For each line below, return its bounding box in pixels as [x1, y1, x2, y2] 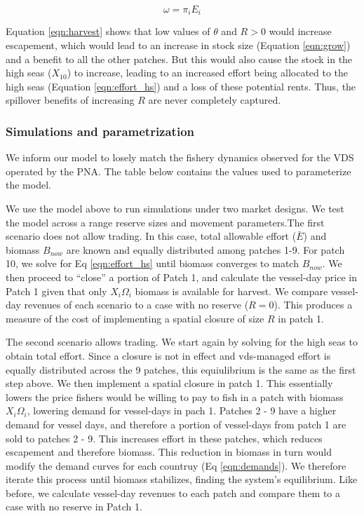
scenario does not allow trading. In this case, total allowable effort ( [6, 229, 297, 243]
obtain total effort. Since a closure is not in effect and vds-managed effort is [6, 348, 331, 362]
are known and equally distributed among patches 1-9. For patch [66, 242, 345, 257]
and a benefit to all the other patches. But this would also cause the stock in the [6, 51, 353, 66]
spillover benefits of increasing [6, 93, 135, 107]
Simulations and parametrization [6, 122, 195, 140]
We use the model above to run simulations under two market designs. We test [6, 201, 344, 216]
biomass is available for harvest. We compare [135, 283, 328, 298]
